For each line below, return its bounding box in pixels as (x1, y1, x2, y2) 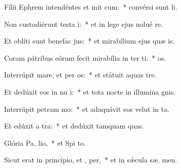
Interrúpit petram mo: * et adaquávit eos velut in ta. (4, 103, 169, 114)
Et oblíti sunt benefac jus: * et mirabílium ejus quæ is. (4, 35, 175, 46)
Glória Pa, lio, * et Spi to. (4, 137, 86, 148)
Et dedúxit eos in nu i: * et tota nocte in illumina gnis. (4, 86, 176, 97)
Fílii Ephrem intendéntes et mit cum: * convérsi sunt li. (4, 2, 177, 12)
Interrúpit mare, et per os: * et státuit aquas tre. (4, 69, 157, 80)
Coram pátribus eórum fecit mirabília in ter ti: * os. (4, 52, 166, 63)
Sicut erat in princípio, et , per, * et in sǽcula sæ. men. (4, 154, 177, 165)
